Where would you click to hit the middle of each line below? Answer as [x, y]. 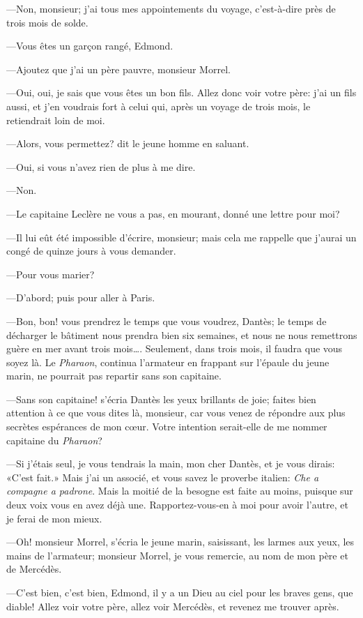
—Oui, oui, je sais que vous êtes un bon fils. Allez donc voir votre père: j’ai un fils [181, 92]
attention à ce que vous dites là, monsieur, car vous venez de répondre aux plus [176, 413]
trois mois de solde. [47, 22]
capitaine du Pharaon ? [54, 440]
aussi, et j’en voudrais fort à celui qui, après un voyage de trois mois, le [159, 106]
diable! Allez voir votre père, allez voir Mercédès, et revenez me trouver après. [173, 606]
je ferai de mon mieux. [54, 518]
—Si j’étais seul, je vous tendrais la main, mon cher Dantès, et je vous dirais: [171, 463]
